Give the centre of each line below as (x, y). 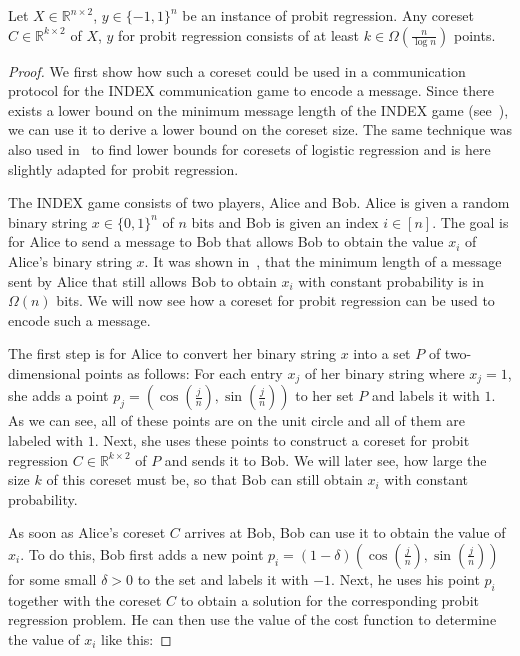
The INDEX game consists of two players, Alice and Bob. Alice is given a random (259, 202)
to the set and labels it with (223, 578)
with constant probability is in (391, 280)
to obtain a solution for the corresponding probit (329, 599)
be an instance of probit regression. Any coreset (328, 15)
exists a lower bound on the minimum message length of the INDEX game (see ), (258, 109)
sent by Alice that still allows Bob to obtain (142, 280)
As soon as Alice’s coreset (87, 532)
